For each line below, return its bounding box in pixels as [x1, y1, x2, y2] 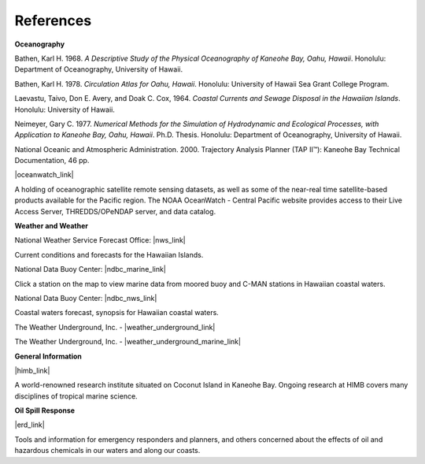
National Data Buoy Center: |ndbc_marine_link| [14, 265, 167, 274]
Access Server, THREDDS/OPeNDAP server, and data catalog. [14, 206, 216, 216]
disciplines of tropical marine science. [14, 391, 138, 401]
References [14, 12, 92, 29]
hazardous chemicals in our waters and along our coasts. [14, 446, 201, 455]
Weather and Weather [14, 221, 89, 231]
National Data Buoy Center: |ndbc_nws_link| [14, 293, 157, 303]
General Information [14, 351, 83, 361]
